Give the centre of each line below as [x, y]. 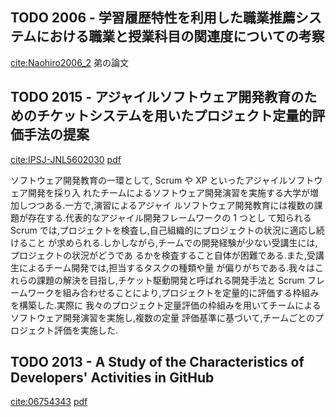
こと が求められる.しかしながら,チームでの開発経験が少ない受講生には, [172, 242]
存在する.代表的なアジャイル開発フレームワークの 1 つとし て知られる [169, 217]
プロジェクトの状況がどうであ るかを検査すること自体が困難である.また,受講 [167, 255]
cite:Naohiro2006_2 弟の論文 [70, 62]
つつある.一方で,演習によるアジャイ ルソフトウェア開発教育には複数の [171, 205]
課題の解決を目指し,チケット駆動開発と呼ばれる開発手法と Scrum [170, 280]
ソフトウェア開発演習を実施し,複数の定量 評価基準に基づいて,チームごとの [163, 317]
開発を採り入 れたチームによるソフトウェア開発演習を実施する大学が [169, 192]
